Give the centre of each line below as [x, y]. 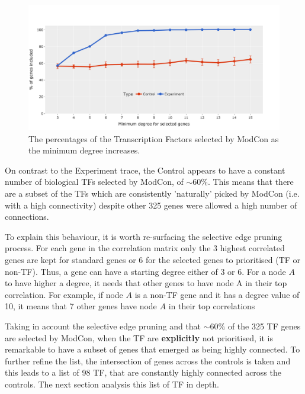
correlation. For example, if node [64, 294]
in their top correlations [212, 306]
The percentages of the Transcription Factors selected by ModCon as [154, 138]
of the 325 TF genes [264, 326]
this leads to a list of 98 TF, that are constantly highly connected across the [143, 372]
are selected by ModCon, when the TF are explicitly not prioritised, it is [139, 337]
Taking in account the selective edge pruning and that [103, 326]
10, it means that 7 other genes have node [81, 306]
